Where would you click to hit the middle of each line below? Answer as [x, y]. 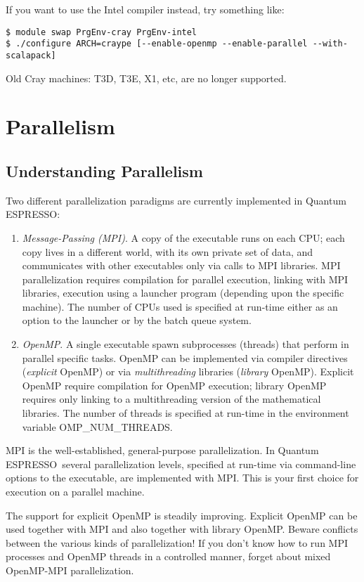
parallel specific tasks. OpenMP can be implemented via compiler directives [185, 357]
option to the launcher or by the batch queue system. [137, 320]
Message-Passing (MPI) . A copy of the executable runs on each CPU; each [183, 237]
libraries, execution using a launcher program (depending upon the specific [183, 293]
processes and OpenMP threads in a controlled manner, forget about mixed [168, 556]
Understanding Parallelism [104, 170]
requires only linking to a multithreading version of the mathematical [171, 399]
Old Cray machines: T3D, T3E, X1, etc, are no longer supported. [146, 78]
